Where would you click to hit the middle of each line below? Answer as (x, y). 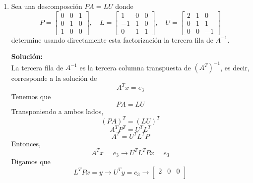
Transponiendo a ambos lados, (57, 111)
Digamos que (31, 161)
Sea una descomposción (47, 6)
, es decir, (235, 67)
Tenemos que (31, 96)
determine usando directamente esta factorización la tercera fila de (112, 39)
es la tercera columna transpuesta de (135, 67)
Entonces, (26, 143)
